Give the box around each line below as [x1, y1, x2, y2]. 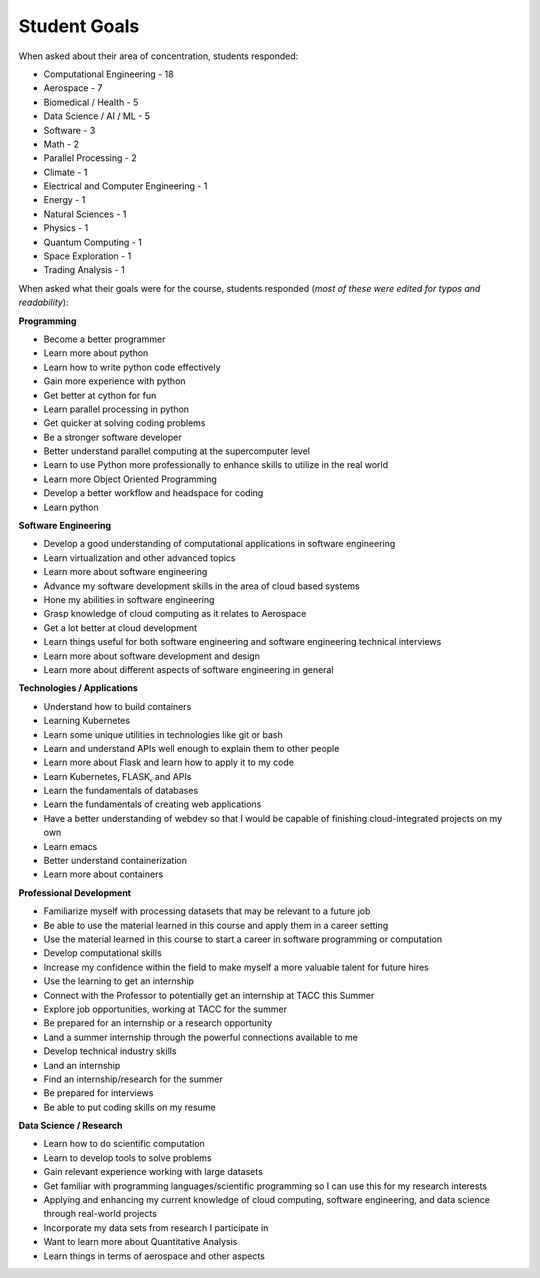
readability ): [18, 296, 69, 309]
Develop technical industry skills [43, 1045, 177, 1057]
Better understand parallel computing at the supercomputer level [43, 445, 310, 457]
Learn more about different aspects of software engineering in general [43, 663, 334, 675]
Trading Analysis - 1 [43, 264, 125, 276]
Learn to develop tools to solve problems [43, 1151, 212, 1164]
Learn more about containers [43, 868, 164, 880]
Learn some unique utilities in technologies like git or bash [43, 728, 284, 740]
